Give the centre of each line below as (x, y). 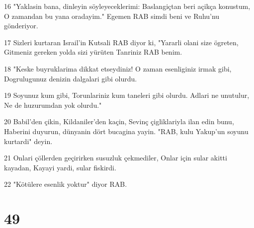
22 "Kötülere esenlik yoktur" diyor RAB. (66, 184)
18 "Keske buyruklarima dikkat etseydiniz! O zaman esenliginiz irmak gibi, (118, 68)
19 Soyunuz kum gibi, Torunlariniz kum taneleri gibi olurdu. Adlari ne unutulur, (127, 95)
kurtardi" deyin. (28, 141)
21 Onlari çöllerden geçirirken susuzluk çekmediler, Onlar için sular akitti (116, 158)
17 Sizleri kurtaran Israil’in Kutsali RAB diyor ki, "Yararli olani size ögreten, (121, 42)
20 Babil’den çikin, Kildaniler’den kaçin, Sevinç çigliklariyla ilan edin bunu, (119, 121)
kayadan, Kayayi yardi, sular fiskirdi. (60, 167)
